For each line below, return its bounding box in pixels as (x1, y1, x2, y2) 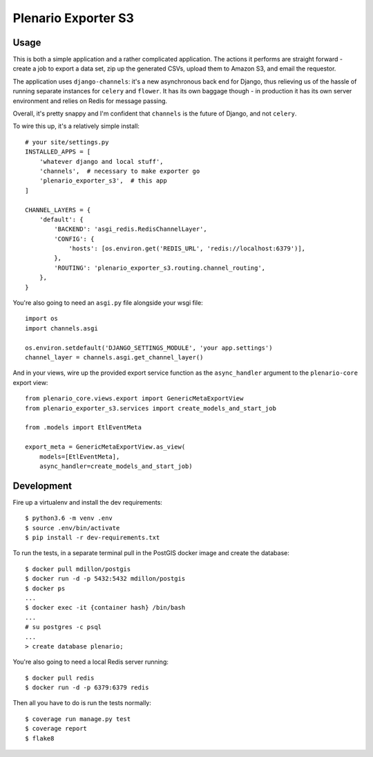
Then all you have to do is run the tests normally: (12, 699, 152, 707)
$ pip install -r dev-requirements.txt (25, 533, 160, 541)
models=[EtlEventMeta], (39, 453, 120, 460)
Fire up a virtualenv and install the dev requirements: (12, 498, 162, 506)
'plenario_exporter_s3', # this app (39, 177, 167, 185)
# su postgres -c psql (25, 623, 102, 631)
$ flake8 (25, 734, 55, 742)
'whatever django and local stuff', (39, 158, 164, 165)
